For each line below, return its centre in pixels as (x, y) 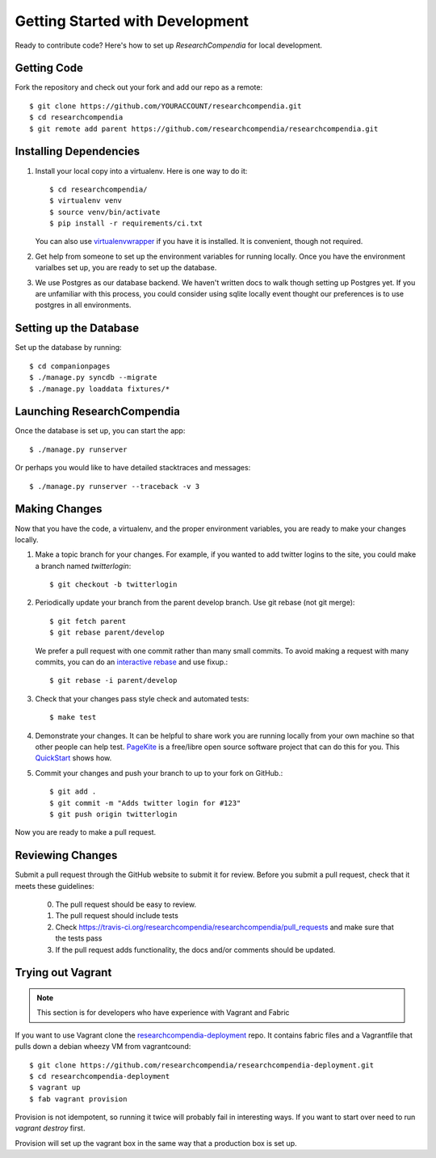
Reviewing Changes (66, 855)
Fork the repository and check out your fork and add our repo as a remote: (138, 87)
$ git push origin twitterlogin (113, 814)
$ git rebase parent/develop (107, 633)
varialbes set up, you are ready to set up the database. (126, 267)
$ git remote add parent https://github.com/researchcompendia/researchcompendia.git (204, 128)
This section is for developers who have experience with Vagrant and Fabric (163, 1013)
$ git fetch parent (88, 621)
